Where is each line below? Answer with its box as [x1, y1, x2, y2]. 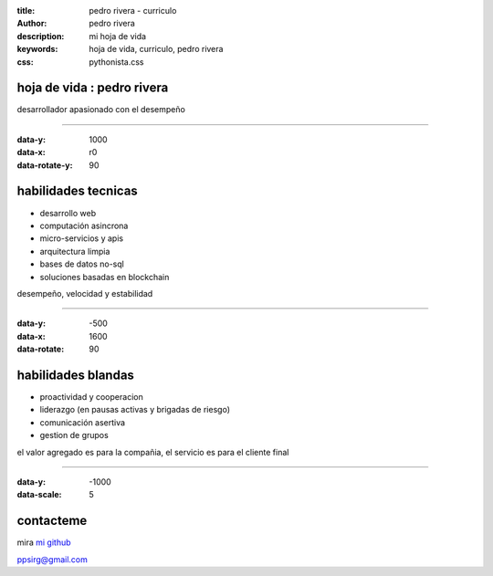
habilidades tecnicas [16, 183, 139, 199]
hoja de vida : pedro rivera [16, 80, 169, 96]
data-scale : [16, 489, 62, 500]
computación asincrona [39, 220, 129, 231]
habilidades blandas [16, 367, 134, 382]
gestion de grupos [39, 430, 109, 441]
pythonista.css [89, 56, 144, 68]
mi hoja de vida [89, 30, 146, 41]
